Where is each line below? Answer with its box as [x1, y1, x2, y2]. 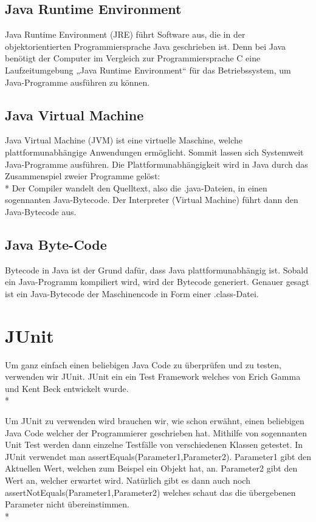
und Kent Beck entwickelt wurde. [5, 382, 129, 394]
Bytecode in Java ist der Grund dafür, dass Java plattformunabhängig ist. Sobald [5, 263, 308, 276]
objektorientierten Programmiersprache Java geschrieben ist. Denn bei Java [5, 39, 286, 52]
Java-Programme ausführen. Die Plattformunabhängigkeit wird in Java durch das [5, 157, 308, 170]
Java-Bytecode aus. [5, 205, 77, 218]
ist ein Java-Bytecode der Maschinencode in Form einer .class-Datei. [5, 287, 259, 300]
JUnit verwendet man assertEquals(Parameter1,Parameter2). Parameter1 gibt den [5, 450, 311, 462]
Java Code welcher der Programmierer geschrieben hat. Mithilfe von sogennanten [5, 426, 307, 439]
